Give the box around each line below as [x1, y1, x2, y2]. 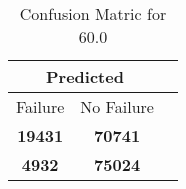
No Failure [80, 95, 154, 118]
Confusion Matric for [19, 2, 167, 25]
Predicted [46, 65, 124, 88]
